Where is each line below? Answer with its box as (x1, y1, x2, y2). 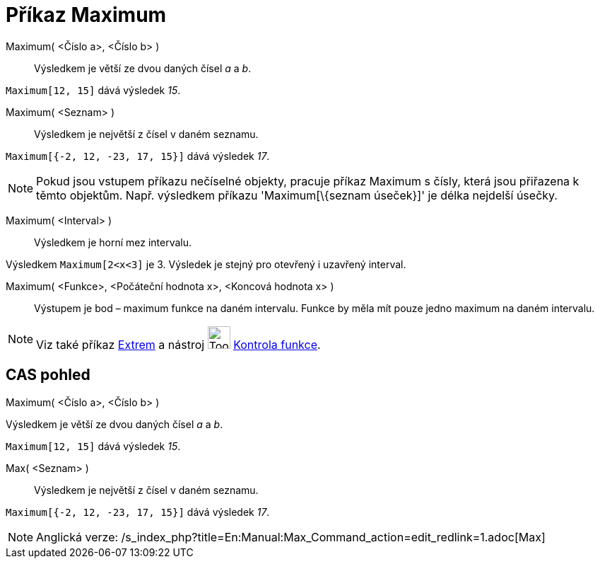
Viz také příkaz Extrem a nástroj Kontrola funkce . (36, 337, 321, 352)
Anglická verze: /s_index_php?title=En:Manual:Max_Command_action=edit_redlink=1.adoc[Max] (36, 529, 546, 544)
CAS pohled (6, 366, 90, 384)
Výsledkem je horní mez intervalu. (34, 236, 192, 248)
